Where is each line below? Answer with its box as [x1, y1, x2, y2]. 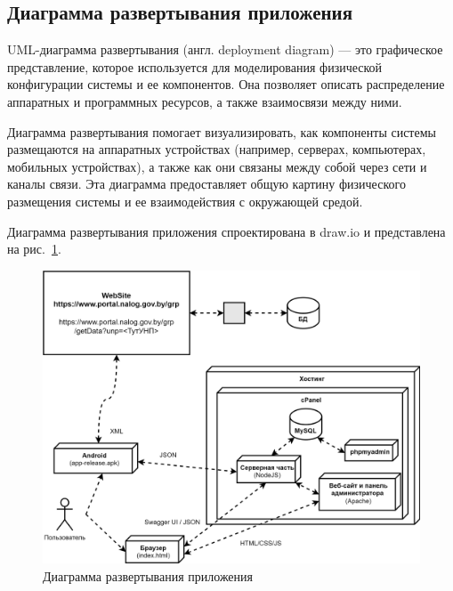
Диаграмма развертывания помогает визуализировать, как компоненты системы [7, 122, 436, 141]
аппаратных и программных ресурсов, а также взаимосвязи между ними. [7, 92, 402, 110]
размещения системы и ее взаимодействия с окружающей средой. [7, 191, 363, 210]
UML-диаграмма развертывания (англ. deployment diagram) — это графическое [7, 40, 443, 59]
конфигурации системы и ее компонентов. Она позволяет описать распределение [7, 75, 445, 93]
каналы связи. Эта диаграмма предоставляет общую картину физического [7, 174, 406, 193]
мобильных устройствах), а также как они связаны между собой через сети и [7, 157, 427, 175]
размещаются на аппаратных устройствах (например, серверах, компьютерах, [7, 140, 426, 158]
